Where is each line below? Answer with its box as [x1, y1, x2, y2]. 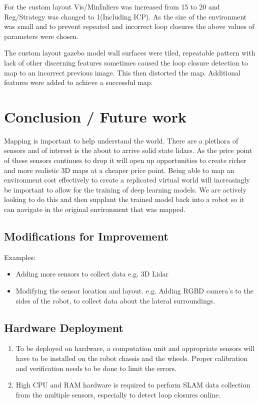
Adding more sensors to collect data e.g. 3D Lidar [15, 268, 169, 279]
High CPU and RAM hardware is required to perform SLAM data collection [15, 379, 250, 390]
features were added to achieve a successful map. [4, 77, 153, 87]
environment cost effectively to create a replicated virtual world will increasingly [4, 174, 250, 185]
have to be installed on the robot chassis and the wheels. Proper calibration [15, 353, 247, 363]
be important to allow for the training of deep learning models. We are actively [4, 184, 246, 194]
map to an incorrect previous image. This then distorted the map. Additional [4, 67, 240, 77]
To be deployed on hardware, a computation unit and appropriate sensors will [15, 343, 255, 353]
